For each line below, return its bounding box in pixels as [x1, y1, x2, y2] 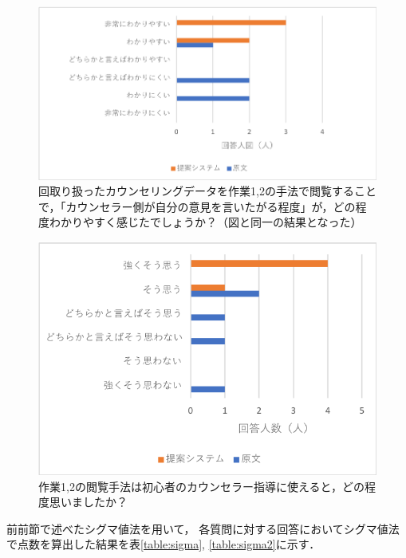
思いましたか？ [49, 493, 128, 510]
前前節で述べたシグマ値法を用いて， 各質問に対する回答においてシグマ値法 [6, 520, 400, 536]
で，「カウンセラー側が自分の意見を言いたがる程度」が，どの [38, 198, 356, 214]
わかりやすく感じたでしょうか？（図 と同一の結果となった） [49, 214, 362, 230]
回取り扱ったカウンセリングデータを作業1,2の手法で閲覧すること [38, 183, 376, 199]
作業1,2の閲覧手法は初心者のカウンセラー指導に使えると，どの [38, 477, 365, 494]
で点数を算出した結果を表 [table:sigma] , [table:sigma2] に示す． [6, 536, 321, 552]
